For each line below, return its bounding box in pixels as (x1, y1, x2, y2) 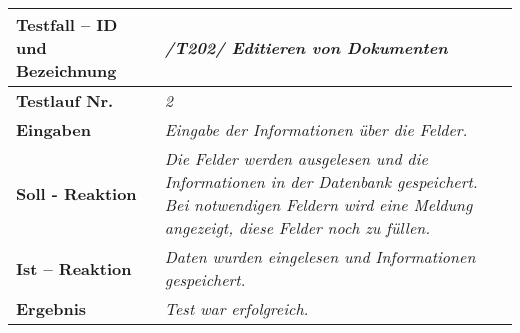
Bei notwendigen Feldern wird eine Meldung (164, 193, 473, 216)
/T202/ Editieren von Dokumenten (164, 36, 448, 59)
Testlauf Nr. (16, 89, 114, 112)
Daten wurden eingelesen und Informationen (164, 245, 476, 268)
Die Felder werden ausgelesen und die (164, 147, 428, 170)
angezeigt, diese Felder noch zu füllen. (164, 216, 431, 239)
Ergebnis (16, 297, 87, 320)
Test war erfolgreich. (164, 297, 309, 320)
